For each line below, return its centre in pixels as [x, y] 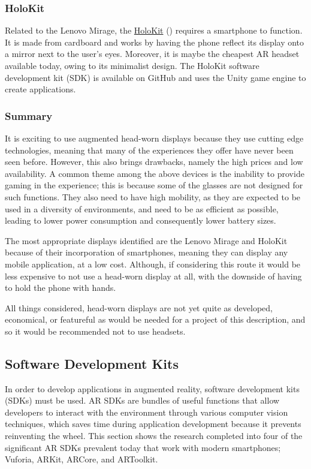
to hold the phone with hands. [61, 288]
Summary [29, 115]
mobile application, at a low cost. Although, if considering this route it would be [153, 264]
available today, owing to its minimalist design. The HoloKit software [132, 65]
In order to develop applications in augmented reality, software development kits [152, 388]
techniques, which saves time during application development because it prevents [153, 424]
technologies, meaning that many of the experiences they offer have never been [149, 150]
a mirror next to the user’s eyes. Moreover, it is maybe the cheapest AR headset [152, 54]
